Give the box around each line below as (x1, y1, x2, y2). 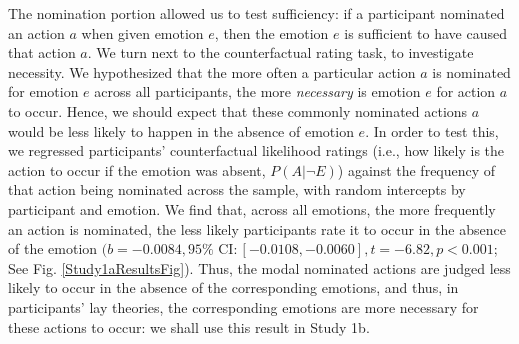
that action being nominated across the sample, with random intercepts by (8, 179, 466, 200)
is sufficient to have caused (344, 22, 507, 43)
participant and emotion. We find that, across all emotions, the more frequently (8, 198, 496, 219)
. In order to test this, (365, 120, 499, 141)
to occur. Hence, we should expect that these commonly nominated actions (8, 100, 468, 121)
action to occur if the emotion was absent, (8, 159, 266, 180)
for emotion (8, 81, 79, 102)
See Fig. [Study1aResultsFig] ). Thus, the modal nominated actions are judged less (8, 257, 511, 278)
